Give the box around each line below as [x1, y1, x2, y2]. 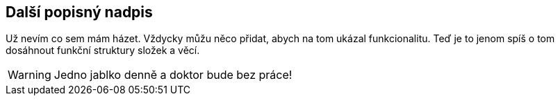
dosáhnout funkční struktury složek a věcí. [6, 44, 200, 57]
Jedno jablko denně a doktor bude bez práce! [53, 68, 293, 82]
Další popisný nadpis [6, 3, 153, 21]
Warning [8, 68, 51, 82]
